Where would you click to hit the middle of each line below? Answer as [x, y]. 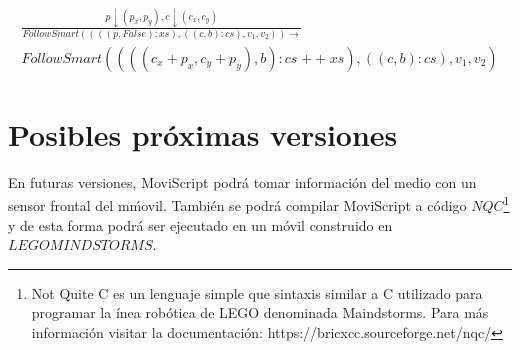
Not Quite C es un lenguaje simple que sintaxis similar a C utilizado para [257, 292]
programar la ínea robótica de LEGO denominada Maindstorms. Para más [260, 312]
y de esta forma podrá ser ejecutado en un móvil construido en [200, 224]
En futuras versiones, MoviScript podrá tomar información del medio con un [242, 181]
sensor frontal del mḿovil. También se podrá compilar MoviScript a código [237, 205]
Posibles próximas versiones [203, 133]
